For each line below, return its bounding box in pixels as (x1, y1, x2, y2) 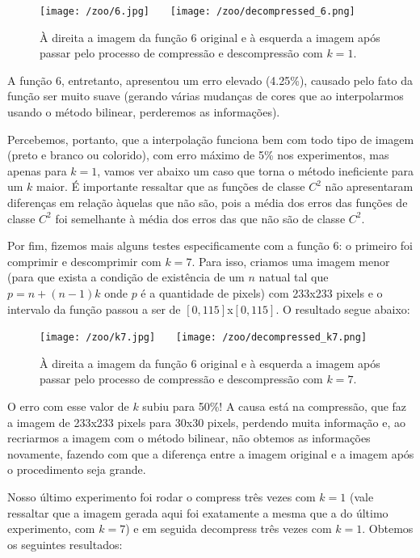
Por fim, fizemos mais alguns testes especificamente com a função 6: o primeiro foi (7, 237, 413, 254)
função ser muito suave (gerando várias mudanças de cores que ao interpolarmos (7, 87, 404, 104)
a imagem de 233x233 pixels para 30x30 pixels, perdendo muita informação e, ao (7, 413, 405, 430)
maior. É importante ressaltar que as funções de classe (36, 178, 305, 195)
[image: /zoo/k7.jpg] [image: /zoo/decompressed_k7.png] (40, 332, 367, 344)
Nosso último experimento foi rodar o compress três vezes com (7, 488, 316, 505)
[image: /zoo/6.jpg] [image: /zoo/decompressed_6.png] (40, 6, 355, 17)
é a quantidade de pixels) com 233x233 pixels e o (141, 284, 383, 301)
